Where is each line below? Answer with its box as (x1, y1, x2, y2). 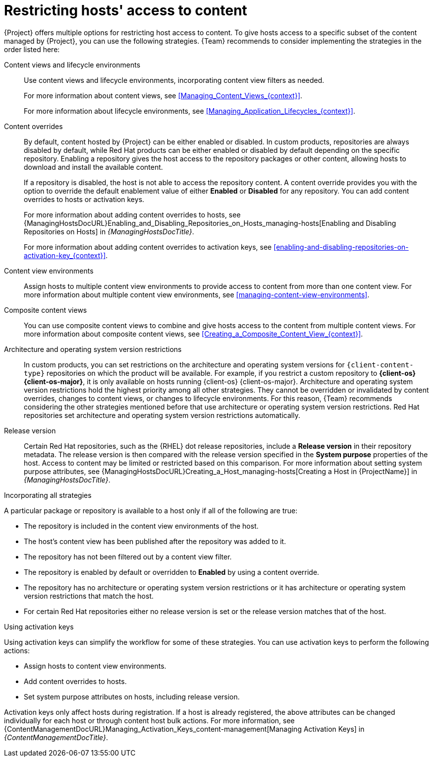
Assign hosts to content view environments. (24, 661, 166, 670)
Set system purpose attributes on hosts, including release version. (24, 692, 240, 701)
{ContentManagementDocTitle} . (4, 733, 108, 742)
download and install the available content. (24, 162, 163, 171)
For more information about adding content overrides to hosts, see (24, 210, 241, 219)
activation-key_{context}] (24, 251, 106, 260)
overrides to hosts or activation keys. (24, 195, 145, 204)
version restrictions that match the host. (24, 591, 154, 600)
